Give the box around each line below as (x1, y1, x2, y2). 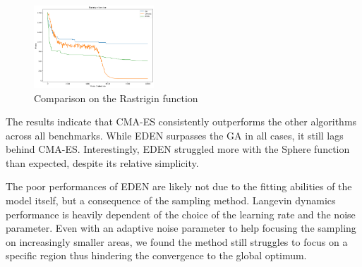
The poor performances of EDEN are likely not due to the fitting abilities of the (6, 179, 352, 194)
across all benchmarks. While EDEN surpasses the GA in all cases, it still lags (6, 128, 344, 142)
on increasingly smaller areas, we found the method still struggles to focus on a (6, 234, 348, 249)
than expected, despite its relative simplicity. (6, 155, 199, 170)
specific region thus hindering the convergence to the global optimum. (6, 248, 307, 263)
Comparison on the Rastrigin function (34, 90, 198, 105)
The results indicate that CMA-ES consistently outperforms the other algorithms (6, 114, 357, 129)
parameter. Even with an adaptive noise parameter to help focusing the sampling (6, 221, 356, 235)
